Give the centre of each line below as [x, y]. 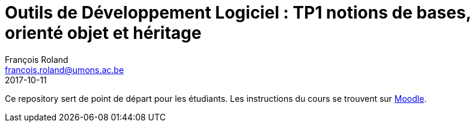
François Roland [37, 59]
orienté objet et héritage [103, 33]
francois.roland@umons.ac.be [65, 69]
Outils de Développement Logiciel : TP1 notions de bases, [238, 13]
